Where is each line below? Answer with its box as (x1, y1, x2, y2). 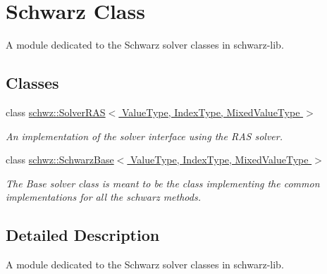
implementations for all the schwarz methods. (6, 189, 201, 204)
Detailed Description (6, 224, 160, 246)
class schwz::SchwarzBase (6, 152, 114, 167)
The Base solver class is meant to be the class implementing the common (6, 175, 320, 190)
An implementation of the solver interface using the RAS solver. (6, 128, 283, 143)
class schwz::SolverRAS (6, 104, 106, 119)
